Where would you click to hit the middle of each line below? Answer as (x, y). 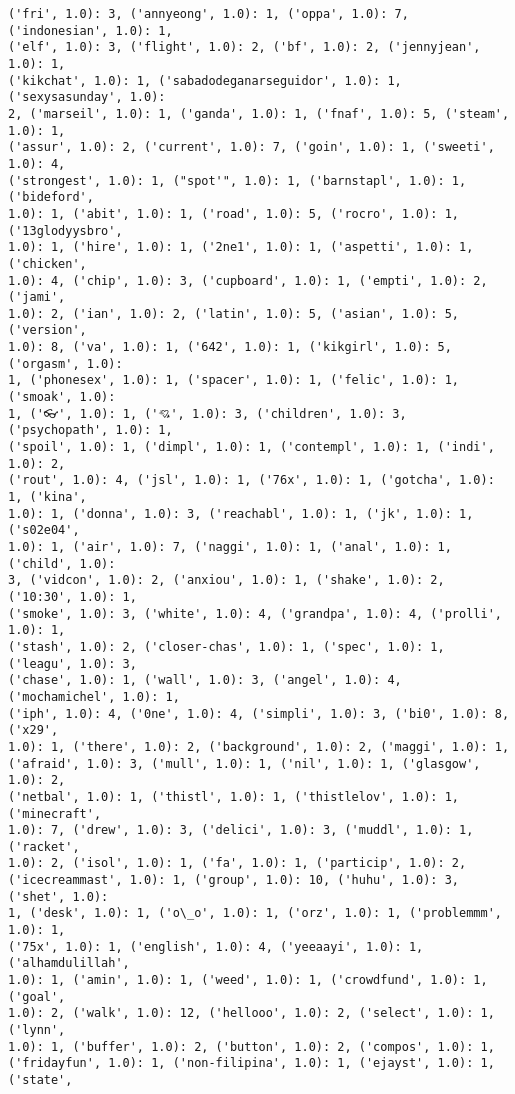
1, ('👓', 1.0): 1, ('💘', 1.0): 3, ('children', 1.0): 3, (207, 413)
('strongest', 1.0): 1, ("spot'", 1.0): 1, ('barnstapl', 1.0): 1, (237, 180)
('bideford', (51, 197)
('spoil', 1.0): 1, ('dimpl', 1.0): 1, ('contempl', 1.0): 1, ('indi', (251, 447)
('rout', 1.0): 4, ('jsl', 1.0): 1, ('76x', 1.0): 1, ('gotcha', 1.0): (251, 480)
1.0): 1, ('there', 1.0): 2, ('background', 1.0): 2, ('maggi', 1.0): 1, (259, 746)
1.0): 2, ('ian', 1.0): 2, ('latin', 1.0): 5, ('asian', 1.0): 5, (234, 313)
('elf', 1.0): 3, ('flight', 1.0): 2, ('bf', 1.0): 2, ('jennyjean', (244, 47)
